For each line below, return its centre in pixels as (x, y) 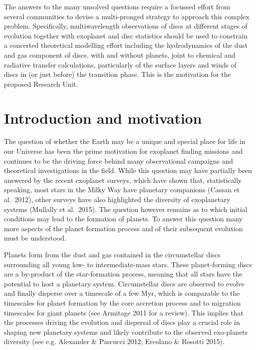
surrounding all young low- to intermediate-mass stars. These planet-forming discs (128, 264)
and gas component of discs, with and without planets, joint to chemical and (120, 54)
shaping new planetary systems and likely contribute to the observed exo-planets (126, 332)
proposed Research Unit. (41, 84)
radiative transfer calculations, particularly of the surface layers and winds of (120, 64)
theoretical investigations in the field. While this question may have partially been (128, 170)
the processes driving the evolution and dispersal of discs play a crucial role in (122, 322)
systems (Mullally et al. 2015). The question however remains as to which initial (126, 209)
